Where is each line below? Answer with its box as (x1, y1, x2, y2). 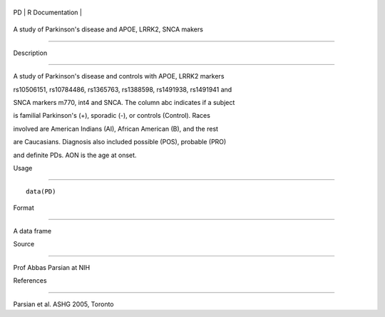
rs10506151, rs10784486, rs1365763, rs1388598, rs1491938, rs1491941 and (13, 85, 232, 94)
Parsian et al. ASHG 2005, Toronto (13, 300, 114, 308)
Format (13, 203, 35, 212)
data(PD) (26, 188, 56, 196)
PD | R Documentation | (13, 8, 82, 16)
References (13, 276, 47, 285)
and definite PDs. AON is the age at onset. (13, 151, 137, 159)
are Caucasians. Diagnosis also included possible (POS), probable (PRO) (13, 138, 227, 146)
